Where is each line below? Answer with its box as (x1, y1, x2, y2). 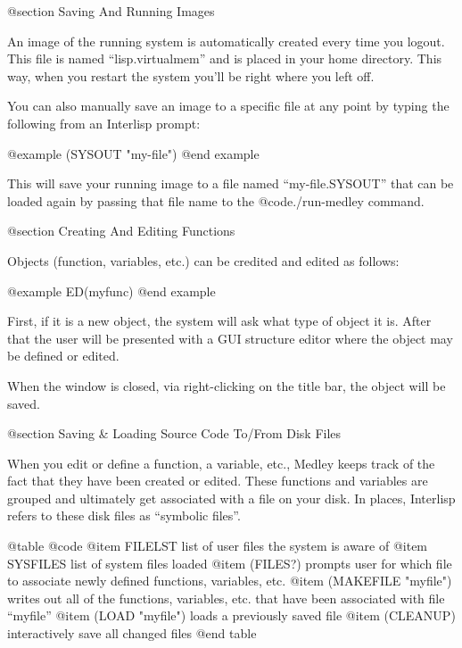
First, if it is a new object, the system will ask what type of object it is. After (7, 312, 432, 330)
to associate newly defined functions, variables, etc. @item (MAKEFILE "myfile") (7, 571, 452, 590)
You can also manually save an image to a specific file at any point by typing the (7, 96, 450, 115)
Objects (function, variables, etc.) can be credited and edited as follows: (7, 251, 400, 270)
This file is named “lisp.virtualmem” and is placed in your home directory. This (7, 49, 442, 68)
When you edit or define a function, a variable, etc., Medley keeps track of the (7, 453, 435, 472)
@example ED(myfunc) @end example (7, 281, 216, 300)
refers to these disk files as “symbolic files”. (7, 506, 241, 525)
